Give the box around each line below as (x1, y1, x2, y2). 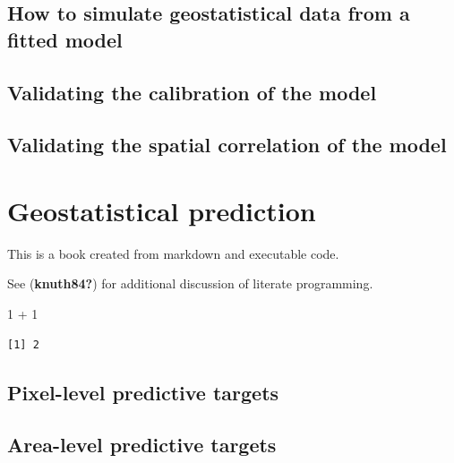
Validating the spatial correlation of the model (7, 131, 447, 159)
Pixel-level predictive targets (7, 378, 279, 406)
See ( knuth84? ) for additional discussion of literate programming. (7, 274, 373, 293)
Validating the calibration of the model (7, 78, 377, 106)
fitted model (7, 25, 123, 53)
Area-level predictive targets (7, 431, 277, 459)
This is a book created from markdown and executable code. (7, 244, 339, 262)
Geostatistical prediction (7, 192, 316, 228)
